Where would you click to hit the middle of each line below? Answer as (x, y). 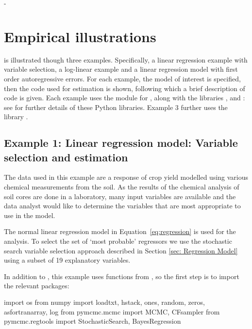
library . (16, 117)
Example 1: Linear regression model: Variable (121, 143)
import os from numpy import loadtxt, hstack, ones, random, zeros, (104, 302)
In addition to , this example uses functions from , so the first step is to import (122, 276)
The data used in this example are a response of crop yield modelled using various (126, 177)
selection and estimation (66, 157)
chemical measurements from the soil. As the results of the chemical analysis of (122, 187)
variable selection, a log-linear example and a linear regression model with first (121, 69)
